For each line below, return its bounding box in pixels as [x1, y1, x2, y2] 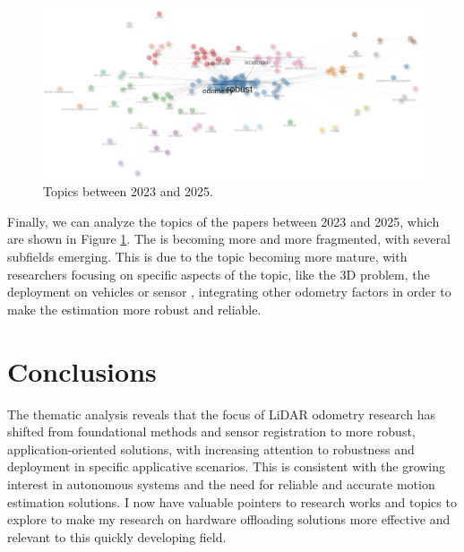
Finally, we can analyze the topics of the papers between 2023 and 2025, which [7, 211, 440, 230]
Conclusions [7, 352, 157, 389]
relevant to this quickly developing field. [7, 527, 227, 546]
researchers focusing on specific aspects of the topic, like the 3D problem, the [7, 264, 430, 283]
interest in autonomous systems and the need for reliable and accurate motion [7, 474, 435, 493]
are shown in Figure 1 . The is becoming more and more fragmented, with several [7, 229, 451, 248]
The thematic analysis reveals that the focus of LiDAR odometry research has [7, 404, 435, 423]
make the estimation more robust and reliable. [7, 299, 262, 318]
